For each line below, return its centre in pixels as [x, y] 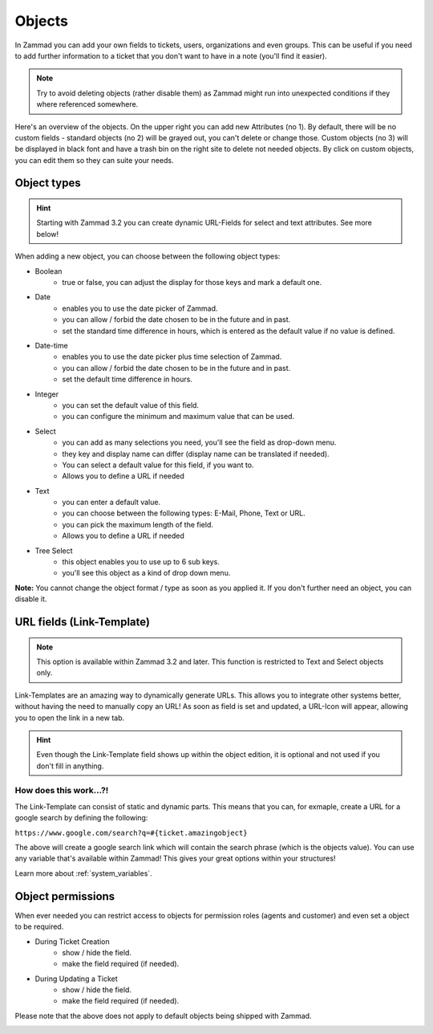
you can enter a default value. [111, 503]
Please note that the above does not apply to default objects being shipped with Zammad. [163, 1016]
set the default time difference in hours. [127, 379]
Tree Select [54, 551]
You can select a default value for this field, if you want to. [158, 465]
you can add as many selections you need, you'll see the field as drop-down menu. [199, 442]
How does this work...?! [62, 791]
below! [48, 234]
